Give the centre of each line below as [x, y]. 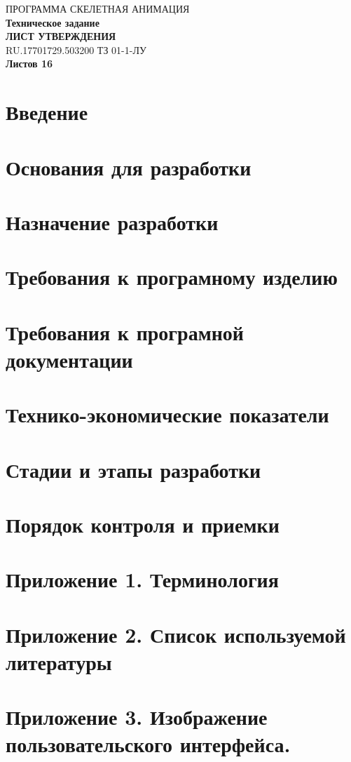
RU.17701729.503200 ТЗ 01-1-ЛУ [76, 49]
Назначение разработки [112, 221]
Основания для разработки [129, 167]
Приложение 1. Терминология [142, 579]
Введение [47, 112]
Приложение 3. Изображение [137, 717]
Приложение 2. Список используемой [176, 634]
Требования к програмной [125, 332]
